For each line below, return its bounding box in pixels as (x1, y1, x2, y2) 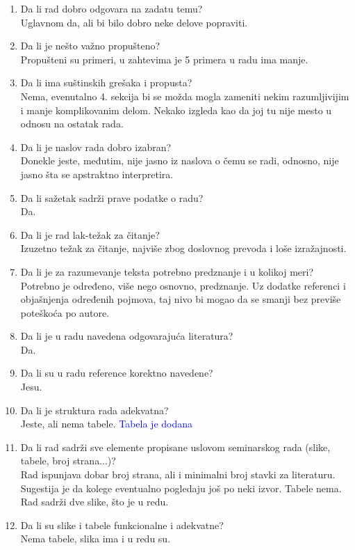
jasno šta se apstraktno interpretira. (20, 166, 174, 181)
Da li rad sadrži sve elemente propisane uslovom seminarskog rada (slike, (20, 439, 331, 454)
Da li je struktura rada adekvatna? (20, 402, 169, 417)
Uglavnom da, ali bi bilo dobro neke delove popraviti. (20, 15, 248, 29)
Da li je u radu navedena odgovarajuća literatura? (20, 329, 233, 343)
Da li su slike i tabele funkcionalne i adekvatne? (20, 517, 224, 532)
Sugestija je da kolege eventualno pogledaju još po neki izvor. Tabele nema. (20, 480, 342, 495)
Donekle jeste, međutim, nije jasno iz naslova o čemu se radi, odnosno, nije (20, 153, 339, 168)
